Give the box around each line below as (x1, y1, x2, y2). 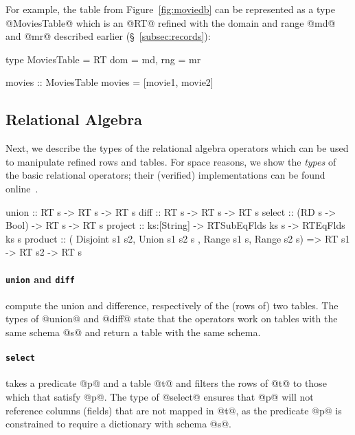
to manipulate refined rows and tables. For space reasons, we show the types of (5, 154, 336, 168)
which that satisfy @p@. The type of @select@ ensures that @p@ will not (5, 390, 314, 404)
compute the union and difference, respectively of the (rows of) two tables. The (5, 298, 339, 312)
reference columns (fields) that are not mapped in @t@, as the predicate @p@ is (5, 403, 342, 417)
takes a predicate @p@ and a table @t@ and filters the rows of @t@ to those (5, 376, 327, 390)
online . (5, 181, 38, 195)
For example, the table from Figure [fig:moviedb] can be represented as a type (5, 2, 335, 16)
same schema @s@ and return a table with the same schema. (5, 324, 261, 339)
